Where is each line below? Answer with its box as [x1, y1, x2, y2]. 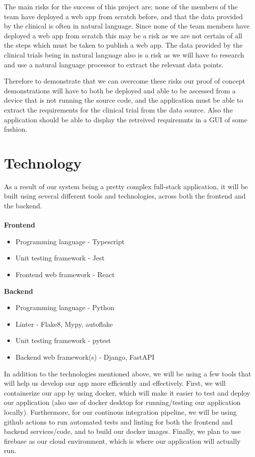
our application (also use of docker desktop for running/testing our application [4, 397, 241, 407]
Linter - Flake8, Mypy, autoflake [15, 318, 113, 329]
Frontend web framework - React [15, 269, 115, 279]
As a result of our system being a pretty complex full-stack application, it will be [4, 181, 248, 191]
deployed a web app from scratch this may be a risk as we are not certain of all [4, 30, 243, 40]
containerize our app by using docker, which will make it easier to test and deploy [4, 387, 251, 398]
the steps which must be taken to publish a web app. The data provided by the [4, 40, 243, 50]
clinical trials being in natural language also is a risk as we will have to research [4, 49, 244, 59]
